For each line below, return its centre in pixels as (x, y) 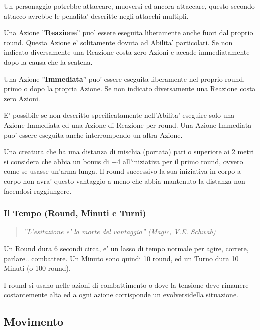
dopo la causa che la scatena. (48, 62)
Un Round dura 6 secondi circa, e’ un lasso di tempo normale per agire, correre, (126, 248)
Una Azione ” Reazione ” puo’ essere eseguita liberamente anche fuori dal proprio (129, 33)
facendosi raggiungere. (38, 191)
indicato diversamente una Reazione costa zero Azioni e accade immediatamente (127, 52)
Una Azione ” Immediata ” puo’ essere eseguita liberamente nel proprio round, (125, 79)
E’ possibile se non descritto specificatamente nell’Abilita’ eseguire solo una (119, 115)
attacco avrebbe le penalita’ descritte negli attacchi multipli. (96, 16)
